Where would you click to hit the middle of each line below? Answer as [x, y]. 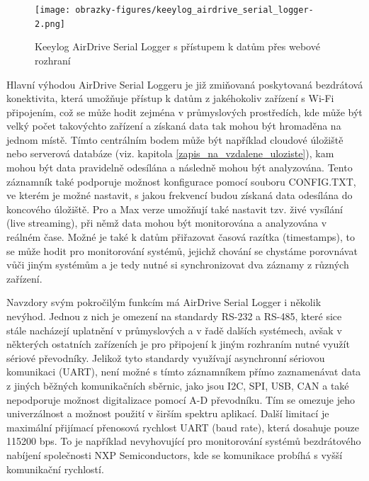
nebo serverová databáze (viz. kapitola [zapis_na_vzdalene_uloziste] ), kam [170, 153]
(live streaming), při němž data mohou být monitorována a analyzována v [167, 223]
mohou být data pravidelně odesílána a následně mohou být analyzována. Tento [180, 168]
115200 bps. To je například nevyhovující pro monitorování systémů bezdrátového [184, 441]
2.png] [50, 24]
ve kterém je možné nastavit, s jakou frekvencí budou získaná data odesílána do [180, 195]
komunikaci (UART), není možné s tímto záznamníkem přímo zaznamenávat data [184, 372]
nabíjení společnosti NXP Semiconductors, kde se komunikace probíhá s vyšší [175, 454]
